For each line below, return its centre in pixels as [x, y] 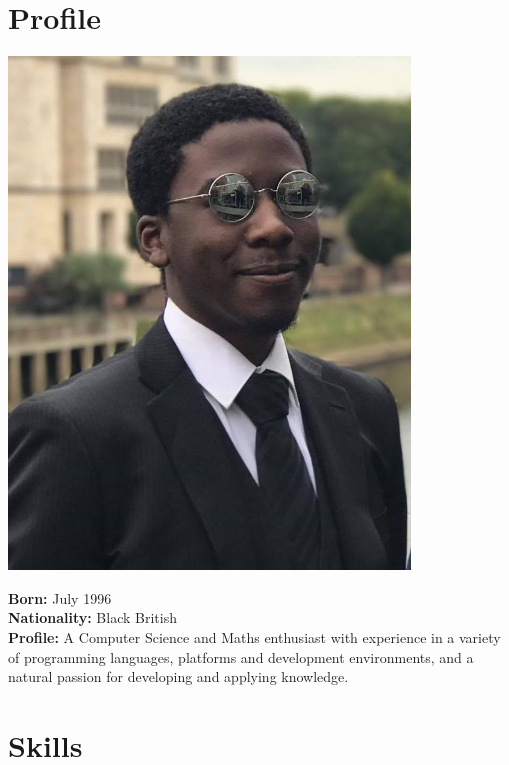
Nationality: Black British [92, 617]
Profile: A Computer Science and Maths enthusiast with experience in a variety [254, 636]
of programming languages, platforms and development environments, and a [241, 656]
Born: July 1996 [60, 597]
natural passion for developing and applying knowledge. [178, 676]
